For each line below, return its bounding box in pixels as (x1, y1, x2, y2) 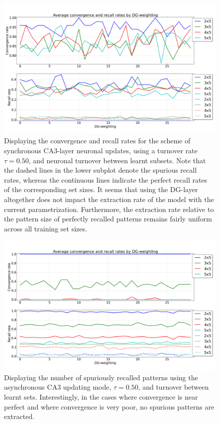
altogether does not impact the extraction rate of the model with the (4, 194, 214, 205)
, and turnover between (138, 382, 209, 392)
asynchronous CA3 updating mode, (4, 382, 111, 392)
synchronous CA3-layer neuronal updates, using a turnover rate (4, 145, 198, 156)
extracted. (4, 411, 35, 422)
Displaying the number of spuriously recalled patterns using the (4, 372, 198, 382)
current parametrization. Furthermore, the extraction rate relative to (4, 204, 214, 214)
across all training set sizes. (4, 223, 87, 233)
